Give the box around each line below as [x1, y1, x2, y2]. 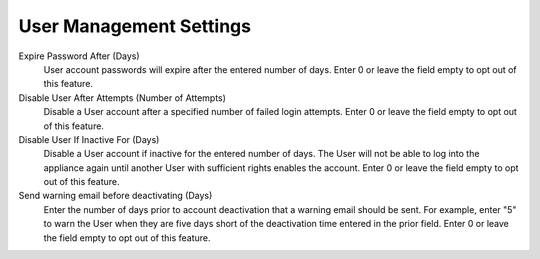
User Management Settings [18, 15, 252, 37]
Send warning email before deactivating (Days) [18, 190, 213, 202]
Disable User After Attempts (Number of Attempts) [18, 91, 227, 104]
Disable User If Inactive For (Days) [18, 133, 160, 145]
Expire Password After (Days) [18, 50, 140, 62]
